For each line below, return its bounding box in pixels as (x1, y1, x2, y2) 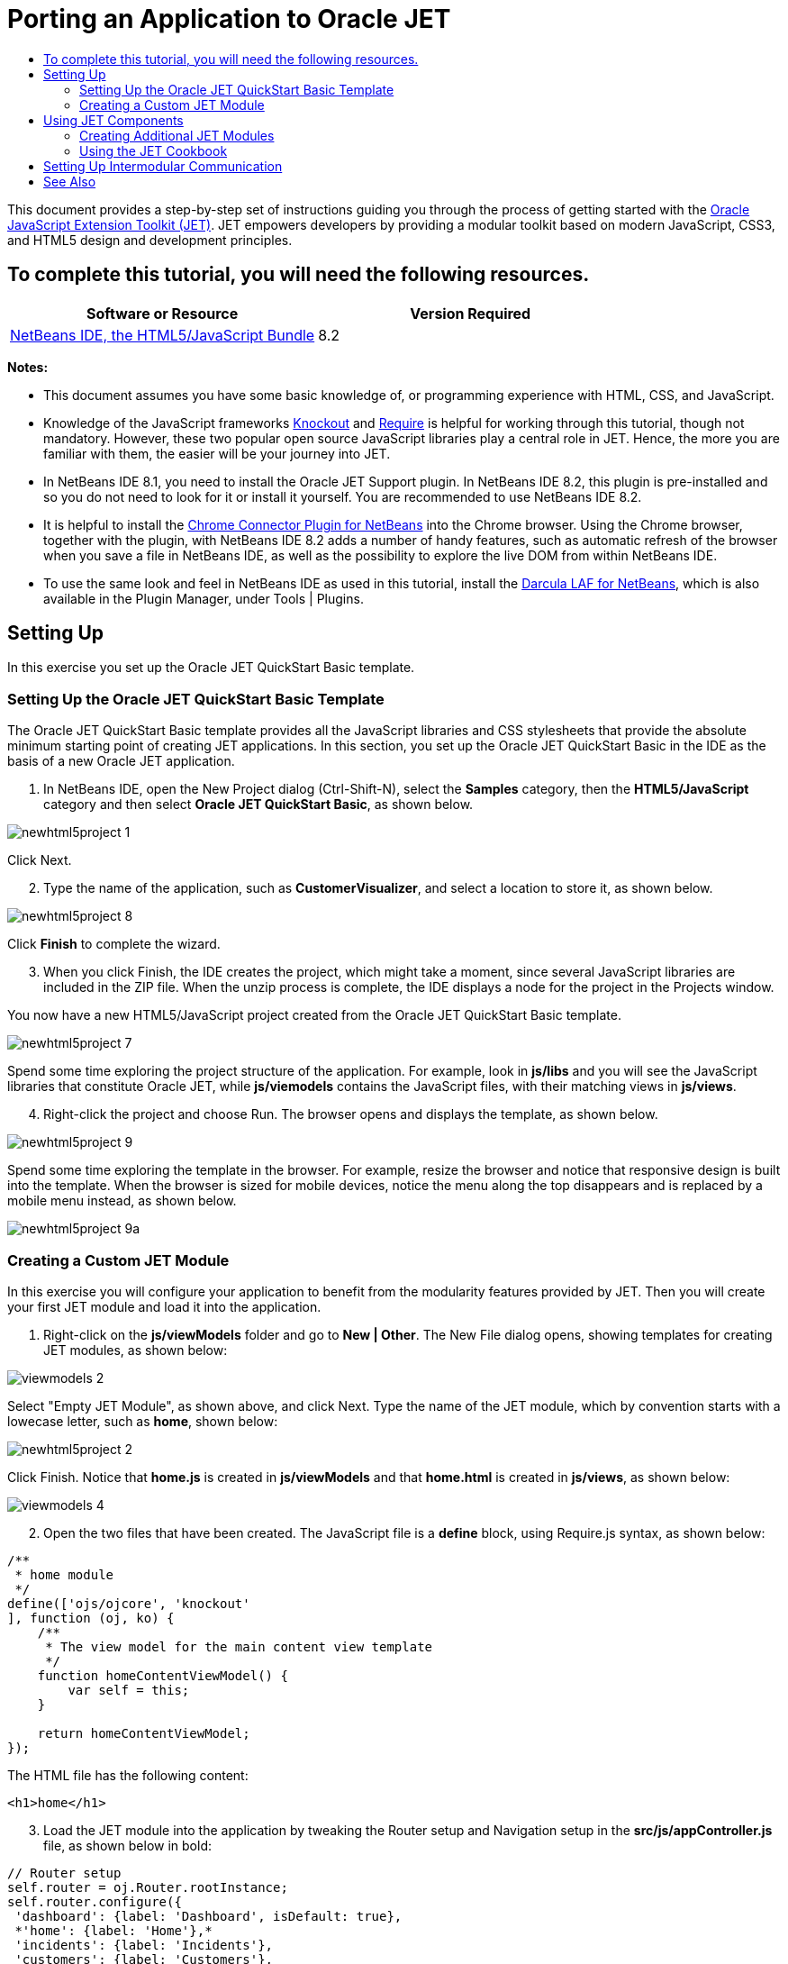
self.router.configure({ (7, 1894, 182, 1909)
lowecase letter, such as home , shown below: (7, 1413, 278, 1429)
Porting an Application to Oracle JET (7, 4, 451, 34)
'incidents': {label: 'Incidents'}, (14, 1937, 274, 1952)
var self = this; (68, 1682, 190, 1697)
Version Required (410, 304, 531, 323)
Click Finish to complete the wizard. (7, 936, 221, 952)
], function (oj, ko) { (7, 1610, 175, 1625)
